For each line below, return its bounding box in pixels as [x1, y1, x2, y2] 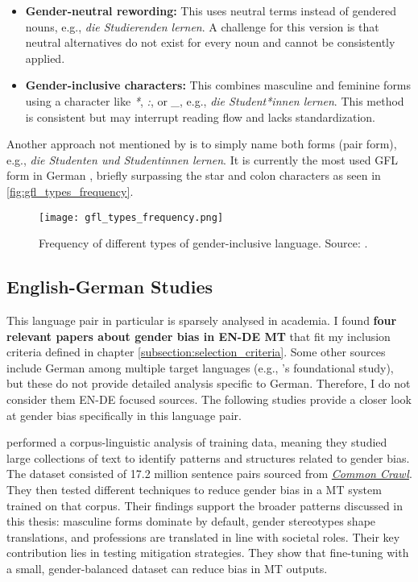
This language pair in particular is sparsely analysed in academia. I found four [6, 311, 397, 328]
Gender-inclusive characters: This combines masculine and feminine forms [25, 77, 412, 94]
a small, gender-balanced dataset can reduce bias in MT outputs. [6, 559, 328, 576]
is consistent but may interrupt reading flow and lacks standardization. [25, 108, 375, 125]
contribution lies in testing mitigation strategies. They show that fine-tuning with [6, 544, 409, 561]
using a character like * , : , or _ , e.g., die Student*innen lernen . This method [25, 92, 404, 109]
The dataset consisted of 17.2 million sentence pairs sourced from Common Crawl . [6, 465, 412, 482]
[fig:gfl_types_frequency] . [6, 182, 134, 199]
